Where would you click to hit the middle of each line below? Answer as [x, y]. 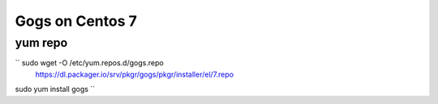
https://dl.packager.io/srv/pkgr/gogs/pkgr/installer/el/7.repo [135, 74]
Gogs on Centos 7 [76, 21]
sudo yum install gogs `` [55, 89]
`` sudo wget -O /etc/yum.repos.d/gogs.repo [89, 63]
